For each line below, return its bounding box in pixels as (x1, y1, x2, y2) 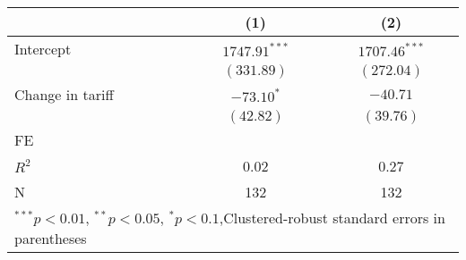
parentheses (14, 228, 87, 248)
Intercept (14, 38, 72, 59)
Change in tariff (14, 84, 114, 105)
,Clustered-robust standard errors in (219, 207, 445, 228)
